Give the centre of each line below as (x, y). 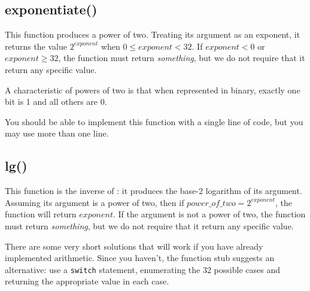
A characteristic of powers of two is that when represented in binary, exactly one (153, 90)
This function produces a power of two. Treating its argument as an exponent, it (153, 34)
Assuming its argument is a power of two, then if (95, 202)
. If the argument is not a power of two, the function (209, 214)
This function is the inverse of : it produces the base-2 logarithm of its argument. (154, 191)
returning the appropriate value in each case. (87, 281)
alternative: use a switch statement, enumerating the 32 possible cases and (142, 269)
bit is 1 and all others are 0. (56, 101)
